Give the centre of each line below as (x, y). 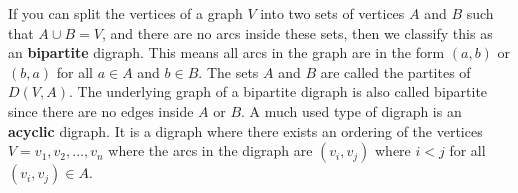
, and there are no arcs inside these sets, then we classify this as (297, 32)
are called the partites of (395, 71)
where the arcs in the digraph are (210, 150)
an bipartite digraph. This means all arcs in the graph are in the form (226, 52)
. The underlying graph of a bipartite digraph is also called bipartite (278, 91)
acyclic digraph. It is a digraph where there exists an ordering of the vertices (245, 130)
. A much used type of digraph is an (351, 110)
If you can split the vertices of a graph (125, 13)
